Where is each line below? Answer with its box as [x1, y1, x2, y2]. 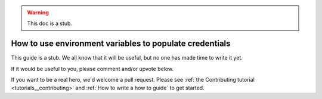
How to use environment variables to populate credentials [11, 39, 231, 49]
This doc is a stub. [27, 20, 73, 27]
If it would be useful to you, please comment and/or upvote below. [11, 65, 174, 72]
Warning [27, 9, 49, 16]
